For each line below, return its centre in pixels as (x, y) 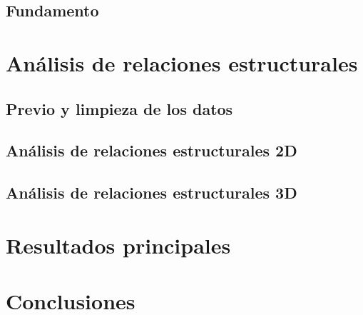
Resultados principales (118, 245)
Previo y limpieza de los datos (119, 108)
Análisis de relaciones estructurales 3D (152, 192)
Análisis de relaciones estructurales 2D (152, 150)
